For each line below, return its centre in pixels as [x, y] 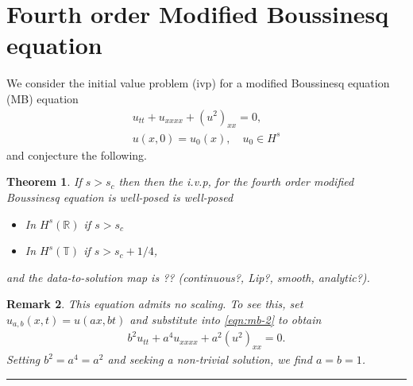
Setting [23, 359]
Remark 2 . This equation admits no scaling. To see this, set [155, 304]
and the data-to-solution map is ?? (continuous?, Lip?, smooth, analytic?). [188, 277]
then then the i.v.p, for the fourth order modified [236, 181]
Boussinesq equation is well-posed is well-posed [120, 197]
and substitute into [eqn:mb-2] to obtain [226, 320]
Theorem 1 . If [44, 181]
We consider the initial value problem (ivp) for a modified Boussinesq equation [198, 83]
